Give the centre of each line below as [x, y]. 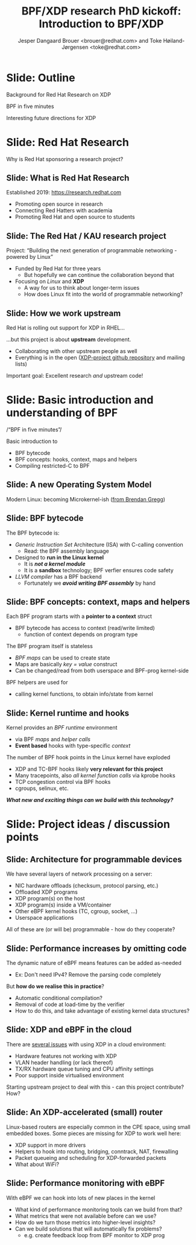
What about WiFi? [37, 1164]
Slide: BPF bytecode [45, 518]
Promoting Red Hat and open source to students [75, 217]
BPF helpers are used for [37, 683]
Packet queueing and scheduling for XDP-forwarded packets [91, 1157]
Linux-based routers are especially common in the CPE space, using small [99, 1127]
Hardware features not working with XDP [66, 1056]
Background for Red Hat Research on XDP [59, 94]
